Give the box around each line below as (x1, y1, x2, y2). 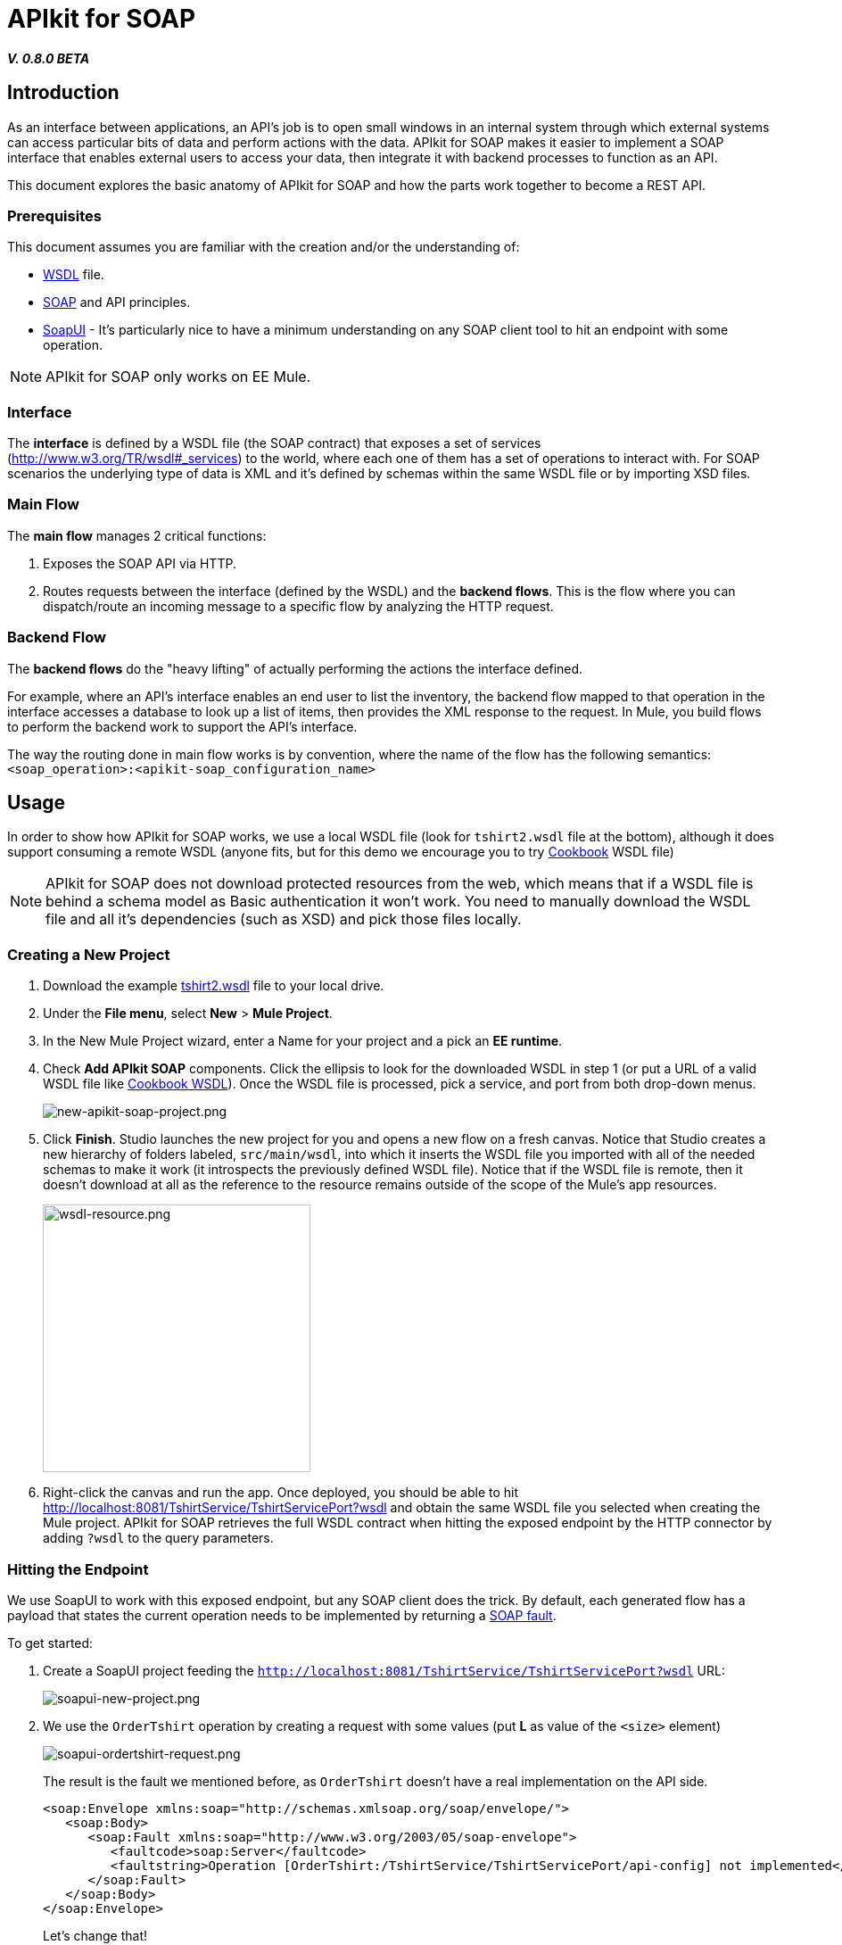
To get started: (7, 1635, 94, 1651)
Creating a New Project (7, 945, 170, 964)
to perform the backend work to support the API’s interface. (7, 718, 358, 734)
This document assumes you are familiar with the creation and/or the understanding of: (7, 239, 520, 255)
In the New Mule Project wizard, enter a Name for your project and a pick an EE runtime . (43, 1033, 563, 1049)
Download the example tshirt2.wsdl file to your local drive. (43, 978, 384, 994)
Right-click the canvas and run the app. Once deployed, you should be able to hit (43, 1485, 519, 1501)
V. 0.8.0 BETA (7, 50, 90, 66)
